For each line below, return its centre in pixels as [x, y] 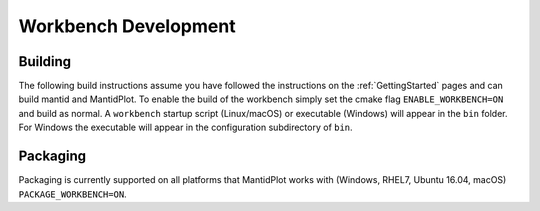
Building [45, 61]
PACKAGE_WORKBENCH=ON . [72, 194]
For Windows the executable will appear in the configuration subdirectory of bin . [186, 127]
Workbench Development [127, 26]
